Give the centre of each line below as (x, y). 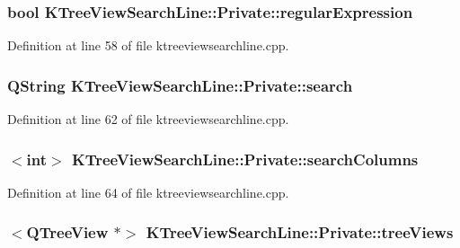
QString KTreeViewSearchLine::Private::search (180, 85)
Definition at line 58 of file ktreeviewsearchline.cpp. (148, 45)
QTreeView (67, 232)
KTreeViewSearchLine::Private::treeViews (300, 232)
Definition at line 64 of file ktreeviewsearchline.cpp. (148, 192)
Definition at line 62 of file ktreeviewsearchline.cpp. (148, 119)
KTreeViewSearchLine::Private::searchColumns (245, 159)
